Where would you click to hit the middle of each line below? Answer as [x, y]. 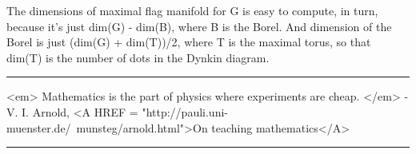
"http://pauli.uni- [185, 111]
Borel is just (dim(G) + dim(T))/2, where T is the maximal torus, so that [189, 42]
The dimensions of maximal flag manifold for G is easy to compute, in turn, [192, 10]
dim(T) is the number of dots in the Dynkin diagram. [138, 57]
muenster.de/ [39, 127]
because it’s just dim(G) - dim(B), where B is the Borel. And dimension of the [199, 26]
